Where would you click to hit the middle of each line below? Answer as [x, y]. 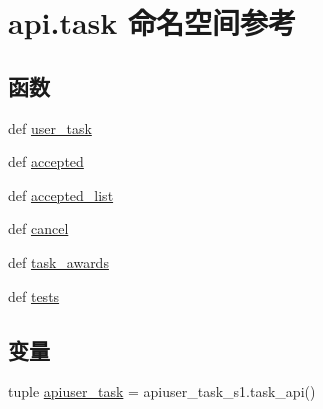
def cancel [38, 228]
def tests [34, 295]
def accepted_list [61, 194]
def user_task [50, 127]
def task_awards [58, 261]
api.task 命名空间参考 [152, 22]
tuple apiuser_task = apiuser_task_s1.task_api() [162, 391]
